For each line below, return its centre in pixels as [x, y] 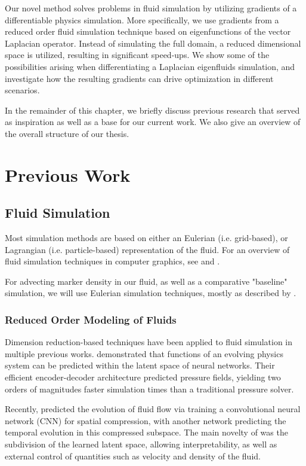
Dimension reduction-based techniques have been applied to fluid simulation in [149, 342]
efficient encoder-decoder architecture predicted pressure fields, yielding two [143, 377]
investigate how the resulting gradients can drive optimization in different [139, 78]
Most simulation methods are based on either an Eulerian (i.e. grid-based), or [146, 238]
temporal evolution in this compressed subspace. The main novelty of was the [146, 432]
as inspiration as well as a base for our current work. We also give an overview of [153, 122]
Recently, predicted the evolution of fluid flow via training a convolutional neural [153, 409]
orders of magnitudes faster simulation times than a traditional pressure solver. [149, 389]
